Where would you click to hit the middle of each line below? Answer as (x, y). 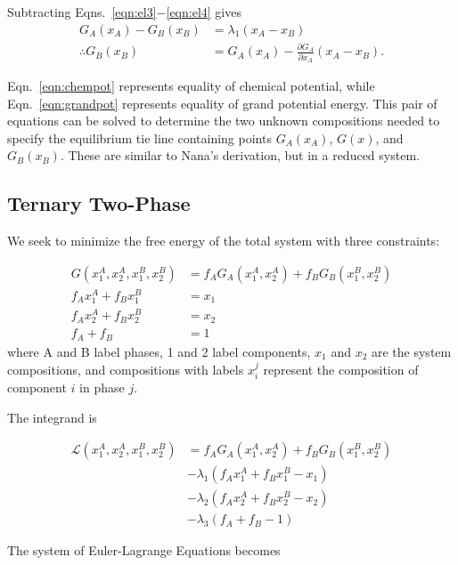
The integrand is (52, 417)
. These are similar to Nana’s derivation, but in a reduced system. (240, 155)
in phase (102, 387)
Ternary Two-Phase (99, 203)
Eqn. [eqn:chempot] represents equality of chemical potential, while (191, 86)
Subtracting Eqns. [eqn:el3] (82, 12)
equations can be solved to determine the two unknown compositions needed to (224, 121)
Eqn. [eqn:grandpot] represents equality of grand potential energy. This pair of (222, 103)
